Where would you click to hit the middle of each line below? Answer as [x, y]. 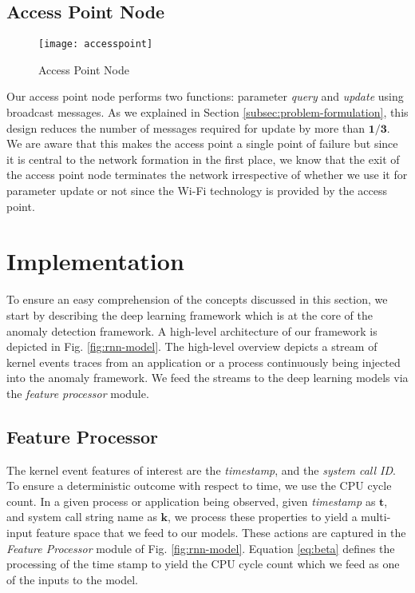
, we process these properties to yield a [263, 517]
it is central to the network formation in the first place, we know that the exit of [203, 159]
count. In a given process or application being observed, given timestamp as [191, 501]
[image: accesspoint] [96, 44]
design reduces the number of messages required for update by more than [186, 127]
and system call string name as [82, 517]
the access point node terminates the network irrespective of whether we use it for [207, 175]
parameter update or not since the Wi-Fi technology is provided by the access [197, 191]
